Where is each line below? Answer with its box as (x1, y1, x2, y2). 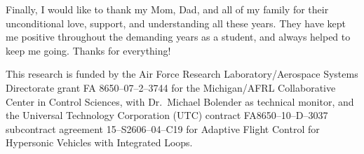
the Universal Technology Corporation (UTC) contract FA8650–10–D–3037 (6, 108, 328, 122)
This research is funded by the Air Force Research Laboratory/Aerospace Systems (6, 66, 358, 81)
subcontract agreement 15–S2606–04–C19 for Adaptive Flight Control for (6, 121, 320, 136)
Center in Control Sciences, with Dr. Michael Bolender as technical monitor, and (6, 94, 354, 108)
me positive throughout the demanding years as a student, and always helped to (6, 29, 351, 44)
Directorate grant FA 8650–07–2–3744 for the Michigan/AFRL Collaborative (6, 80, 336, 94)
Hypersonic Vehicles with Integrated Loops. (6, 135, 193, 150)
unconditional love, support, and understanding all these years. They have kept (6, 15, 346, 30)
